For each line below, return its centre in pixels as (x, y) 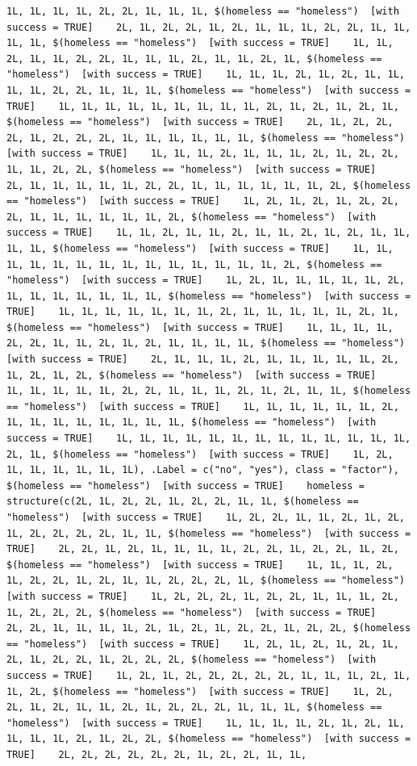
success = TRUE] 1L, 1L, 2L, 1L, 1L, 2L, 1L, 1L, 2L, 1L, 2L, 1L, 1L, (209, 233)
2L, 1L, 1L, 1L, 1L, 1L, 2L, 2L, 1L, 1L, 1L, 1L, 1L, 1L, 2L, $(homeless (209, 185)
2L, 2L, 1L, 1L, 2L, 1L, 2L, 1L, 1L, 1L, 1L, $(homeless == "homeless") (206, 343)
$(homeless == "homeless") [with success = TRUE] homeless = (186, 486)
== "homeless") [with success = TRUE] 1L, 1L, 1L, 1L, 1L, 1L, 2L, (203, 406)
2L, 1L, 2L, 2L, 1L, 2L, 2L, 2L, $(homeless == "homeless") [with (192, 660)
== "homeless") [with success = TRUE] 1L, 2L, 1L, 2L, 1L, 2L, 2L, (203, 201)
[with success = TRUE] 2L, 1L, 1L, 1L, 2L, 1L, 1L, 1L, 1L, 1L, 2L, (203, 360)
